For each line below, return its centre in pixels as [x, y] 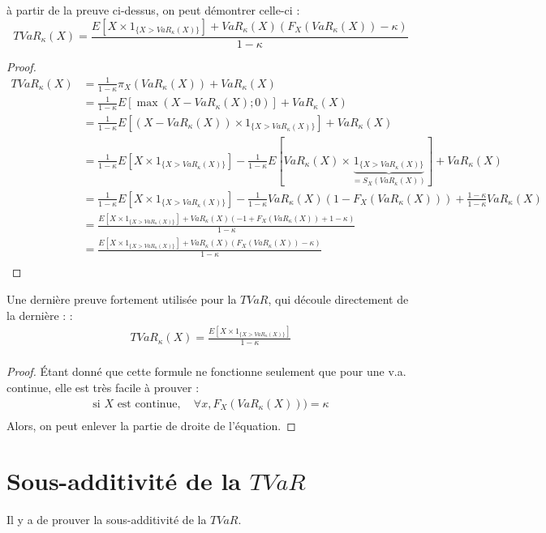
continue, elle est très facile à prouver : [103, 387]
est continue [147, 404]
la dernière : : [40, 315]
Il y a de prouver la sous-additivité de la [107, 520]
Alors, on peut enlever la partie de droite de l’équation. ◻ [151, 425]
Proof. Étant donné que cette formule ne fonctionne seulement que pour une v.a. [206, 371]
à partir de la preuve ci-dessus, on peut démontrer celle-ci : [153, 10]
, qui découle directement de [338, 298]
